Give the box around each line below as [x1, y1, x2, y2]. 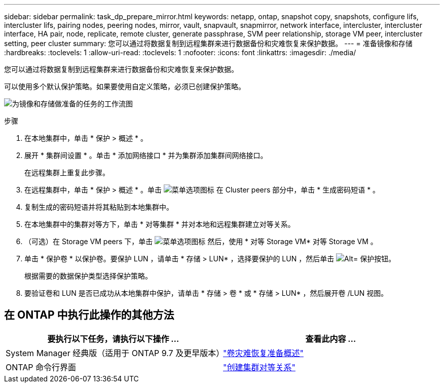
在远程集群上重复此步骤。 [24, 168, 109, 177]
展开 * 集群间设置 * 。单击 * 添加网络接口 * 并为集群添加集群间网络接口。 [24, 151, 268, 160]
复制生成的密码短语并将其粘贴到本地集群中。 [24, 203, 173, 211]
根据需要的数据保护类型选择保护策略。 [24, 272, 152, 280]
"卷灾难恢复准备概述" [223, 347, 304, 358]
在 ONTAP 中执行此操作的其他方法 [4, 308, 174, 322]
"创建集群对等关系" [223, 362, 295, 372]
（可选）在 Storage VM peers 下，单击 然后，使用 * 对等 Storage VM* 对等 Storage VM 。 [24, 237, 378, 246]
